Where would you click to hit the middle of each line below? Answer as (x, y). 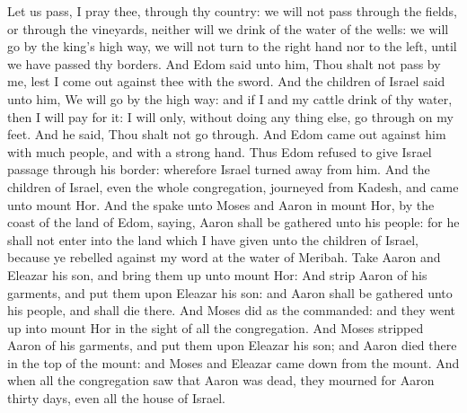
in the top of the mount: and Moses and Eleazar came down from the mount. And (233, 362)
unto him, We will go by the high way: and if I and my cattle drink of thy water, (230, 98)
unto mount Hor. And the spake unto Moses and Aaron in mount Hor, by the (221, 204)
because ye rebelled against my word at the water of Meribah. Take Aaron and (224, 257)
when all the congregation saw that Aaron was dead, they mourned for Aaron (221, 380)
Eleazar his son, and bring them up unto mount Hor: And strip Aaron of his (217, 274)
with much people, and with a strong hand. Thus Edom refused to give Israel (220, 151)
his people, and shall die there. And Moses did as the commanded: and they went (231, 310)
